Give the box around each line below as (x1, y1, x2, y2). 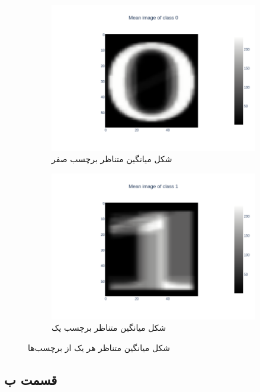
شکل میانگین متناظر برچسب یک (52, 321, 166, 334)
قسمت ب (4, 370, 57, 388)
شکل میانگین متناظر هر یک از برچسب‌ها (28, 341, 170, 353)
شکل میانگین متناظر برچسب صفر (52, 153, 172, 165)
